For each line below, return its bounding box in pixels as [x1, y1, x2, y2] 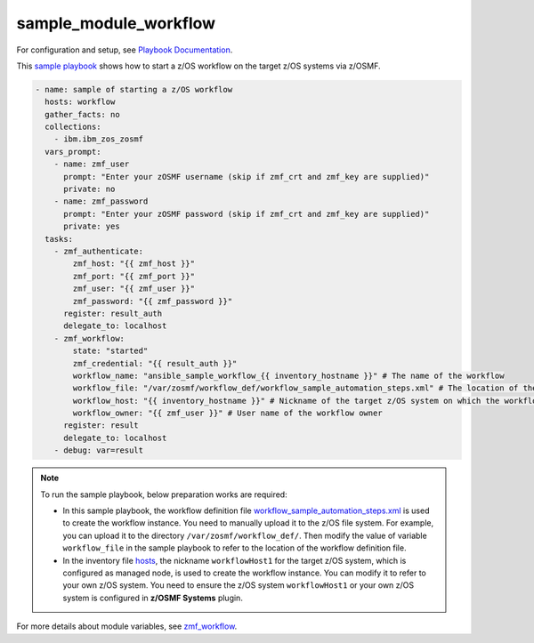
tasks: [44, 234, 74, 244]
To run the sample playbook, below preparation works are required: [40, 489, 288, 500]
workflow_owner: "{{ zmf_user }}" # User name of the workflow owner [72, 408, 383, 418]
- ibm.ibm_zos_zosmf [53, 134, 144, 144]
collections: [44, 122, 101, 133]
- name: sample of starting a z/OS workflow [35, 84, 233, 94]
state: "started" [72, 346, 149, 356]
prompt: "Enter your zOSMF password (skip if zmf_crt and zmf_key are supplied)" [63, 209, 430, 219]
